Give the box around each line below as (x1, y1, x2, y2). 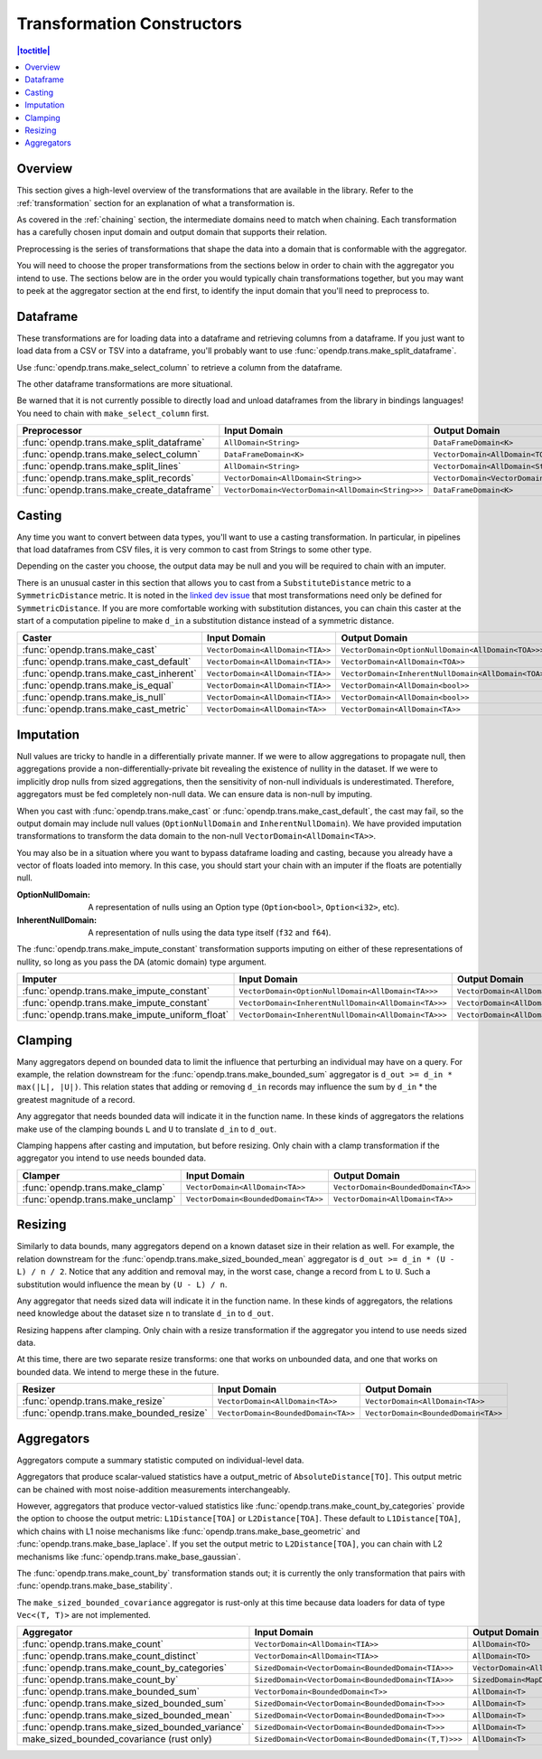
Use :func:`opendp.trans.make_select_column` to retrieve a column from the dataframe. (16, 362, 343, 372)
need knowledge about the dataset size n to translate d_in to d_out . (16, 1308, 275, 1319)
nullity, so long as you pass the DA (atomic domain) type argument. (16, 956, 266, 967)
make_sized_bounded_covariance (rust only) (22, 1733, 212, 1745)
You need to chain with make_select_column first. (16, 408, 210, 419)
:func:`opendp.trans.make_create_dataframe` (22, 484, 214, 496)
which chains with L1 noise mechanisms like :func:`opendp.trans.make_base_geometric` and (16, 1526, 360, 1537)
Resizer (22, 1383, 56, 1396)
